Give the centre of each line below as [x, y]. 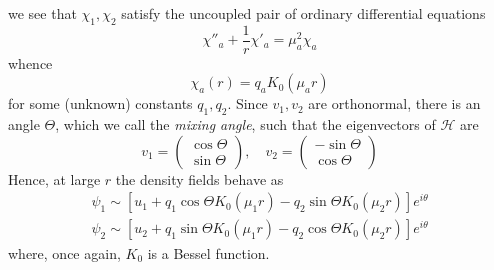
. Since [247, 103]
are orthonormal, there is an [394, 103]
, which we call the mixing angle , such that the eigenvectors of [245, 124]
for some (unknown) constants [100, 103]
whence [30, 62]
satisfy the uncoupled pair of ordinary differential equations [303, 13]
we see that [42, 13]
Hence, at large [54, 178]
